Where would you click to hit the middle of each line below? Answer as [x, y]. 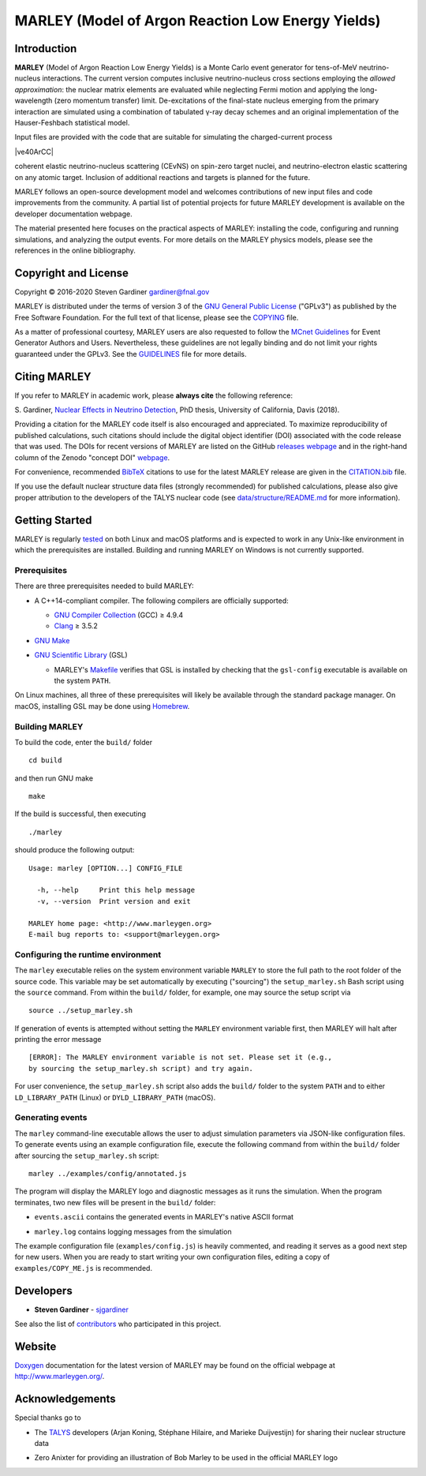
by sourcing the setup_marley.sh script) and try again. [141, 1068]
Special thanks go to [48, 1418]
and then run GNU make [54, 778]
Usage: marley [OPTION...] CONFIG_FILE [106, 868]
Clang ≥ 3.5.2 [76, 626]
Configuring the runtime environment [88, 954]
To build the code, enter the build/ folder [84, 742]
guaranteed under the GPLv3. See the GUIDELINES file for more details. [131, 354]
